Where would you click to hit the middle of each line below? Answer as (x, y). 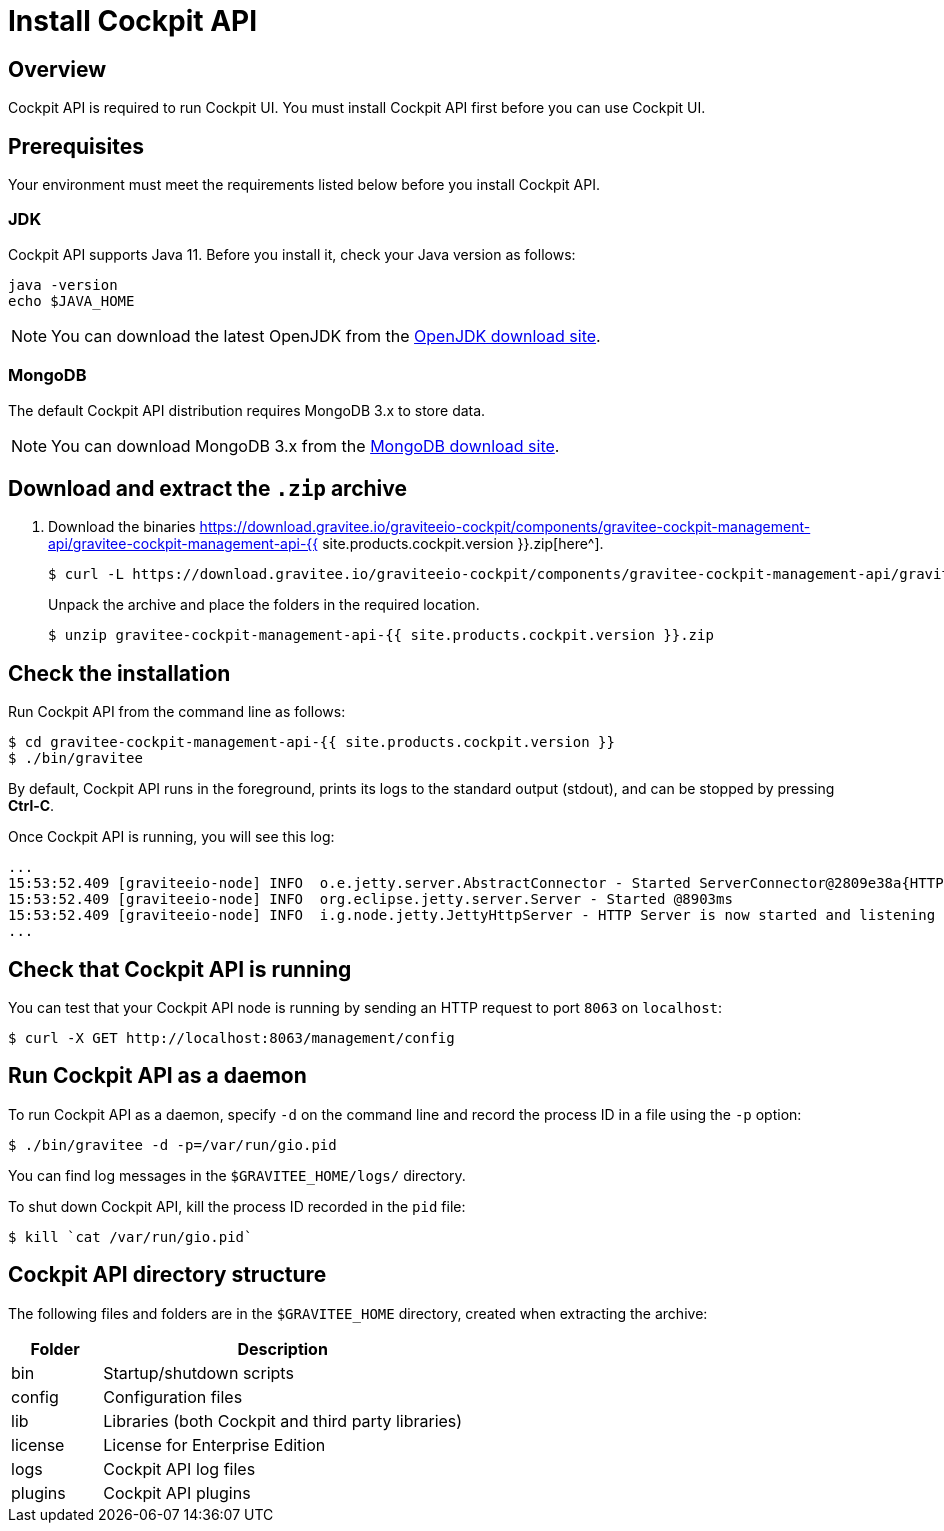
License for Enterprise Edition (214, 1444)
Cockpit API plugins (177, 1492)
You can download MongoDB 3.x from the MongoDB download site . (305, 445)
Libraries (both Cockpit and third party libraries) (283, 1420)
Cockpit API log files (179, 1468)
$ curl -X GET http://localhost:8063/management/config (231, 1038)
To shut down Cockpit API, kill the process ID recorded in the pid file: (237, 1206)
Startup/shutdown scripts (198, 1372)
